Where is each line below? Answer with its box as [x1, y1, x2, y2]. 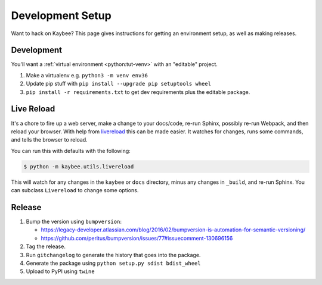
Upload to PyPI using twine [26, 268, 95, 275]
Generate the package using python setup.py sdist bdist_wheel [26, 259, 201, 267]
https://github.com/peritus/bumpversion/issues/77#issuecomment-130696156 [41, 234, 233, 242]
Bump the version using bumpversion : [26, 218, 122, 225]
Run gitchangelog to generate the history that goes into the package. [26, 251, 201, 258]
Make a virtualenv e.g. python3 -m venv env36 [26, 71, 148, 79]
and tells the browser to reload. [11, 136, 88, 143]
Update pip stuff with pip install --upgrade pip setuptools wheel [26, 80, 212, 87]
